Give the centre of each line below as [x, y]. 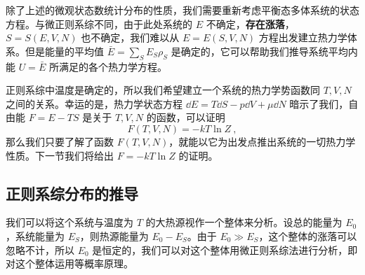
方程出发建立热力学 [303, 37]
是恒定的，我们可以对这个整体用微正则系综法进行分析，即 [225, 249]
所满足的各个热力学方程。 [108, 66]
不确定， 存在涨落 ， [250, 23]
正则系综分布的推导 [72, 193]
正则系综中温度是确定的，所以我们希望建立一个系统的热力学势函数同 [163, 90]
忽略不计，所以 [40, 249]
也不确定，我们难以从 [130, 37]
